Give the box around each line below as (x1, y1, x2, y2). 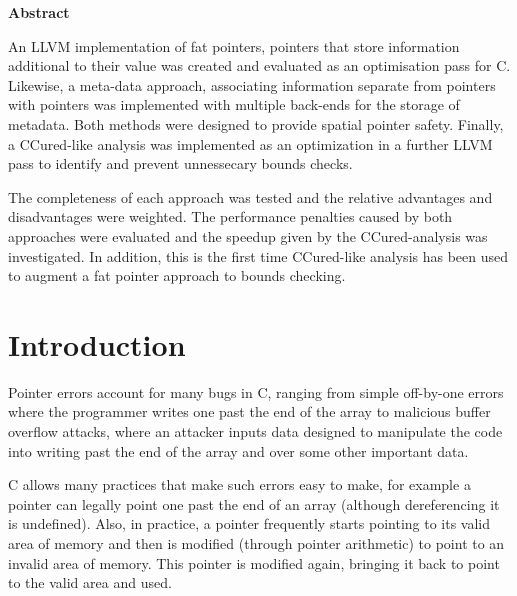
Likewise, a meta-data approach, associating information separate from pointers (8, 74, 496, 95)
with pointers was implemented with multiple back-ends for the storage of (8, 94, 460, 115)
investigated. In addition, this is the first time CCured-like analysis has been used (8, 245, 509, 266)
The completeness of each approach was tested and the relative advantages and (8, 186, 493, 207)
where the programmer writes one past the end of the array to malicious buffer (8, 401, 491, 422)
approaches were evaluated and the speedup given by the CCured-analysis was (8, 225, 488, 246)
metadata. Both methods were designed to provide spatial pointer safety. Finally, (8, 113, 504, 134)
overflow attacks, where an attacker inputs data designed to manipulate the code (8, 421, 503, 442)
